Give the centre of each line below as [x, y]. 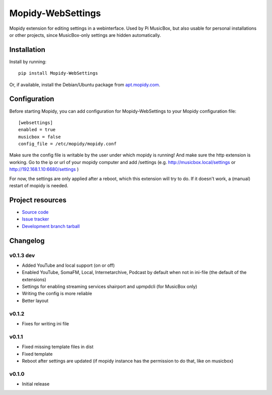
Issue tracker [36, 219]
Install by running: [28, 62]
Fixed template [37, 354]
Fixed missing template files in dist [58, 347]
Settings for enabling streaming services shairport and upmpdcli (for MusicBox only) [110, 287]
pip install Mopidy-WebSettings [58, 73]
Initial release [36, 384]
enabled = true [37, 130]
